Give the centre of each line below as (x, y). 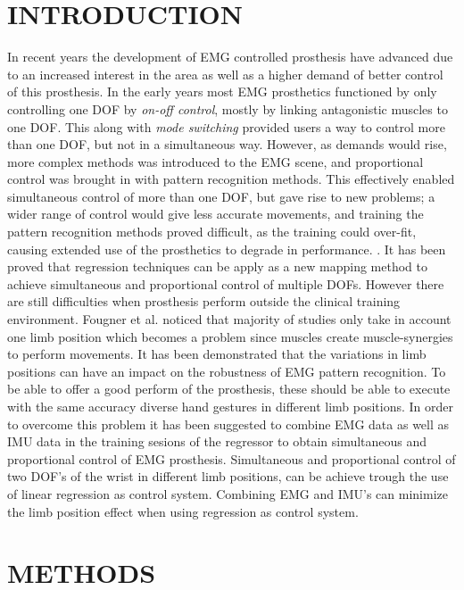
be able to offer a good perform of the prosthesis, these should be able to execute (229, 389)
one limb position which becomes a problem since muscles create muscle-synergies (230, 336)
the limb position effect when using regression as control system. (183, 511)
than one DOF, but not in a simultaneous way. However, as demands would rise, (227, 144)
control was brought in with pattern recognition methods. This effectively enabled (231, 179)
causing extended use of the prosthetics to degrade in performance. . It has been (227, 249)
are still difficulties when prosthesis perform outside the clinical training (204, 301)
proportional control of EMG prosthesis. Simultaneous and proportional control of (232, 458)
